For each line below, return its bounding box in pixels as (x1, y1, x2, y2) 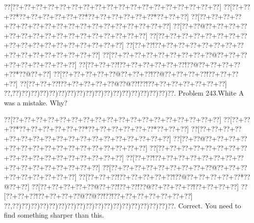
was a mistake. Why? (4, 97, 68, 107)
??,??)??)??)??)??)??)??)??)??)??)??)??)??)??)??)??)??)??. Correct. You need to (4, 200, 241, 210)
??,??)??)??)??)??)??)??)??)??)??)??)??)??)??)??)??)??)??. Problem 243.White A (4, 88, 244, 98)
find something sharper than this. (4, 210, 104, 220)
